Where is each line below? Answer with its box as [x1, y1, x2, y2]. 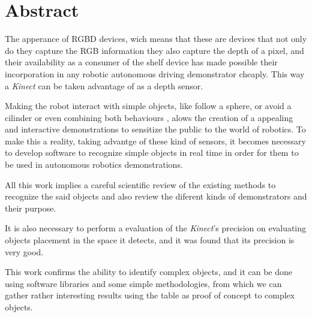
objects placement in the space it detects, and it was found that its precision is [5, 234, 295, 246]
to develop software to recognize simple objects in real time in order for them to [5, 146, 299, 159]
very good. [5, 245, 44, 258]
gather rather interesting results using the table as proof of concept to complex [5, 289, 295, 301]
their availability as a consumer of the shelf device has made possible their [5, 56, 278, 68]
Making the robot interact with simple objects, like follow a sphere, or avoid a [5, 99, 292, 112]
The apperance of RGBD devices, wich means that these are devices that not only [5, 32, 307, 45]
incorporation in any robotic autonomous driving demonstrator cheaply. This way [5, 67, 305, 80]
